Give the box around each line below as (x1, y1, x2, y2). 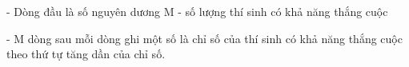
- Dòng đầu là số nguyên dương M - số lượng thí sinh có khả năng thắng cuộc (6, 3, 388, 19)
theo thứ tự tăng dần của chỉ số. (6, 45, 166, 62)
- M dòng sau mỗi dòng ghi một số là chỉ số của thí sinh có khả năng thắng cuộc (6, 30, 403, 46)
